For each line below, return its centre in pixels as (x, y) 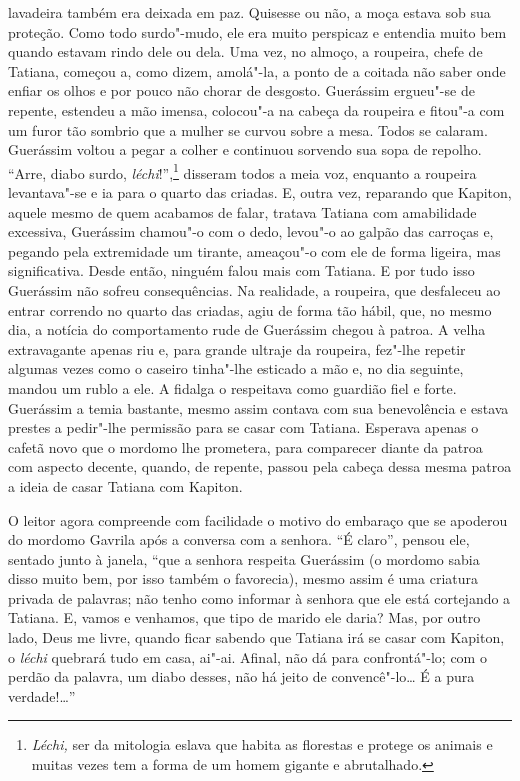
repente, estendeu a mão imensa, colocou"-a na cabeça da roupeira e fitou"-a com (256, 109)
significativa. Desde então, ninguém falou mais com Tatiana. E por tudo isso (241, 270)
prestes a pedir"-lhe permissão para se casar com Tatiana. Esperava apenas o (243, 427)
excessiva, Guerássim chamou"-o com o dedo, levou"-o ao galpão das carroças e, (251, 231)
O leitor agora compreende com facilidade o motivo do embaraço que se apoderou (258, 519)
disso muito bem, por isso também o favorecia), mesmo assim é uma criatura (243, 578)
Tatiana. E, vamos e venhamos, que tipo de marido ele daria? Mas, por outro (244, 617)
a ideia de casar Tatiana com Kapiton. (125, 485)
